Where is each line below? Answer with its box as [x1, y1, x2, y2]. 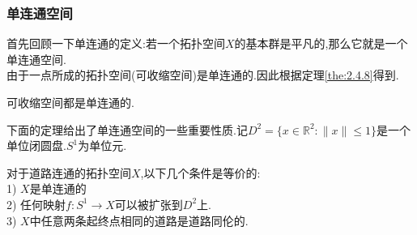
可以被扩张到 [114, 195, 183, 212]
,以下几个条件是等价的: [140, 164, 261, 181]
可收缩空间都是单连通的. [6, 94, 134, 110]
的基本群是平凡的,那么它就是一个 [234, 35, 408, 52]
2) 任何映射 [6, 195, 66, 212]
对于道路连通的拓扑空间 [6, 164, 131, 181]
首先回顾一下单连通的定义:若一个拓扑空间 [6, 35, 225, 52]
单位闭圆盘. [6, 137, 66, 154]
